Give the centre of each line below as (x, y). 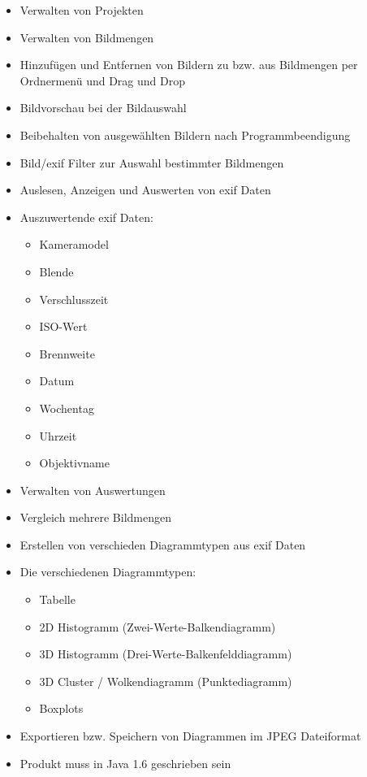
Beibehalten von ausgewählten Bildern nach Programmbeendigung (185, 135)
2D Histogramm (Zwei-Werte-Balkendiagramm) (158, 626)
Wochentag (67, 408)
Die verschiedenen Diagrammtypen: (108, 572)
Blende (56, 271)
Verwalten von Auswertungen (93, 490)
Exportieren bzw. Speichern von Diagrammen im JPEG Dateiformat (190, 736)
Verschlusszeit (74, 299)
